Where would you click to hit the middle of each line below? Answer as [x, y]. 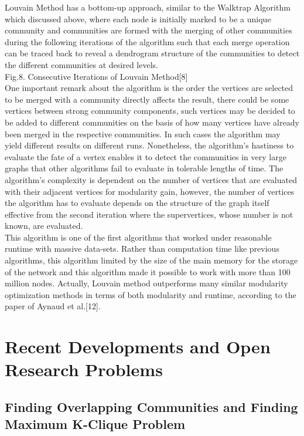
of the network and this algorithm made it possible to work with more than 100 [148, 271]
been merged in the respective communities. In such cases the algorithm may [143, 133]
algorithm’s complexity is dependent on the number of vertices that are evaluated [151, 179]
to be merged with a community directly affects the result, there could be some [147, 99]
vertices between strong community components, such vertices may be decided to [150, 111]
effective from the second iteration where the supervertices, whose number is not [149, 214]
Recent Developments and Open [138, 347]
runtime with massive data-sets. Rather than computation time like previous [142, 249]
